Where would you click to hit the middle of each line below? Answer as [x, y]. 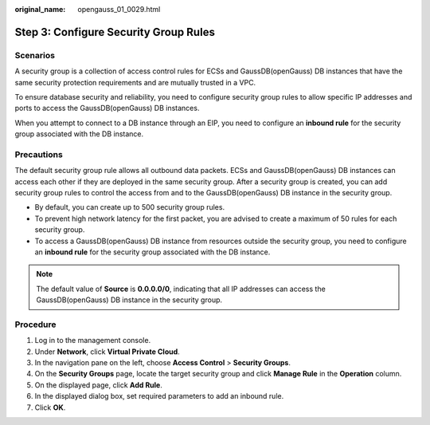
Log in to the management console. [93, 340]
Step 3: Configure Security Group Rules [115, 32]
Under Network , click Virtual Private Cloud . [107, 352]
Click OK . [50, 407]
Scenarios [35, 55]
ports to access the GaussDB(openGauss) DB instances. [107, 108]
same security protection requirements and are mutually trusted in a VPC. [135, 82]
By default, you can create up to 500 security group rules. [130, 207]
